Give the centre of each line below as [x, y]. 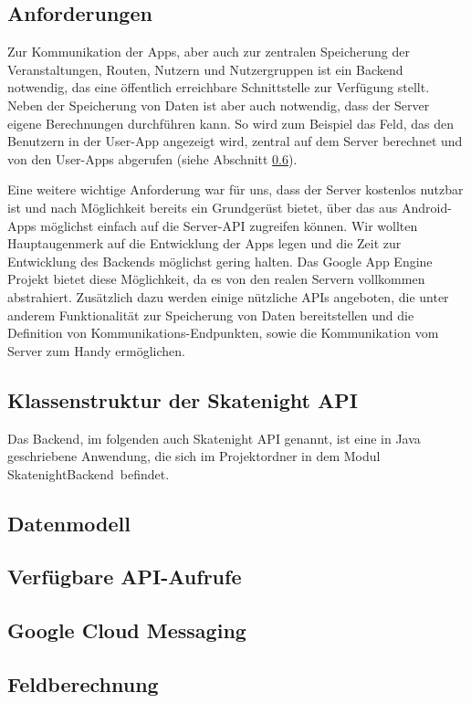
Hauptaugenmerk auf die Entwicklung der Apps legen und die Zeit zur [204, 243]
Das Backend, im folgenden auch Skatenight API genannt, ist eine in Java [214, 438]
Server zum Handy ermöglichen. [96, 350]
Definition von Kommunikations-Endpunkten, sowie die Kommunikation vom [223, 333]
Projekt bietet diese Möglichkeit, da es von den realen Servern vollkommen [216, 279]
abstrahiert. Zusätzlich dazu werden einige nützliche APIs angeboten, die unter [228, 296]
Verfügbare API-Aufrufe [125, 577]
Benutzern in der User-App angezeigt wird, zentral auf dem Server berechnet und [235, 141]
